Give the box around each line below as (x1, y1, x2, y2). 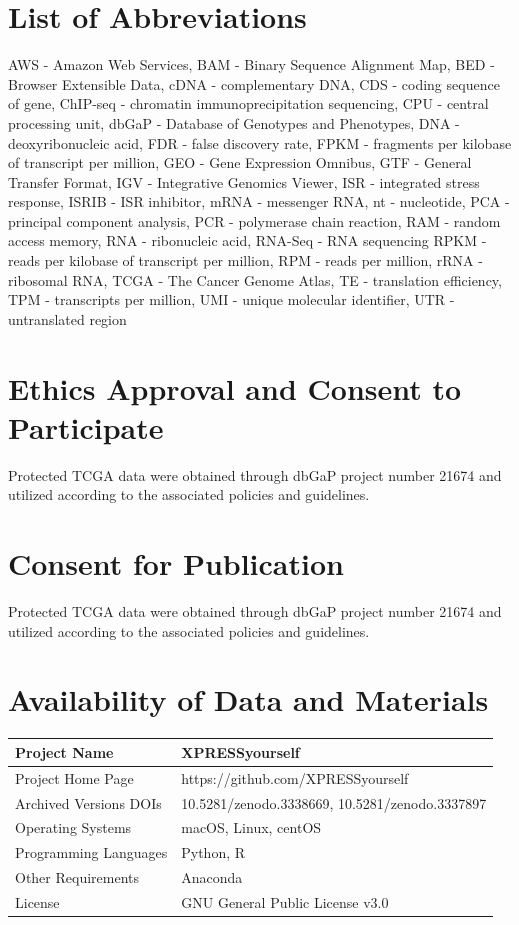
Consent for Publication (8, 543, 344, 584)
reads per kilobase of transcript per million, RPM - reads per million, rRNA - (8, 250, 483, 271)
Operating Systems (15, 817, 132, 838)
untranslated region (8, 308, 127, 329)
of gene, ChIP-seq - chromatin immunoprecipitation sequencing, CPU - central (8, 93, 489, 114)
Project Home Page (15, 767, 134, 788)
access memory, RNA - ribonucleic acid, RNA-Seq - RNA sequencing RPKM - (8, 230, 487, 251)
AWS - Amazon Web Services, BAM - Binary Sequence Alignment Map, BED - (8, 54, 495, 75)
